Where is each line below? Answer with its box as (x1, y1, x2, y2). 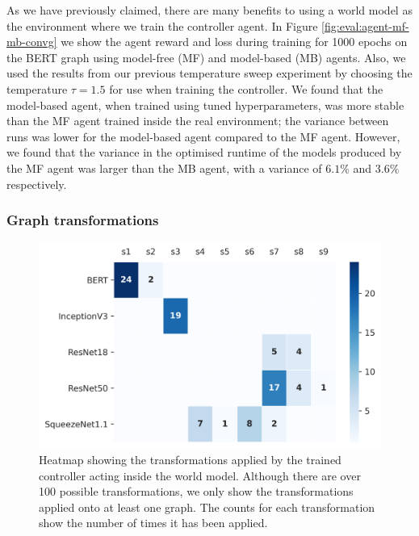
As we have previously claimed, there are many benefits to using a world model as (6, 2, 413, 18)
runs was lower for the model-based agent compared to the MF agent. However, (6, 128, 400, 144)
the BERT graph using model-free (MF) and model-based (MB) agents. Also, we (6, 48, 406, 65)
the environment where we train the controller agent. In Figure (6, 17, 318, 34)
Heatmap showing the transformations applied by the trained (39, 451, 341, 467)
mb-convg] (6, 33, 57, 50)
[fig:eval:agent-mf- (321, 17, 409, 34)
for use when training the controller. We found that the (109, 80, 383, 97)
